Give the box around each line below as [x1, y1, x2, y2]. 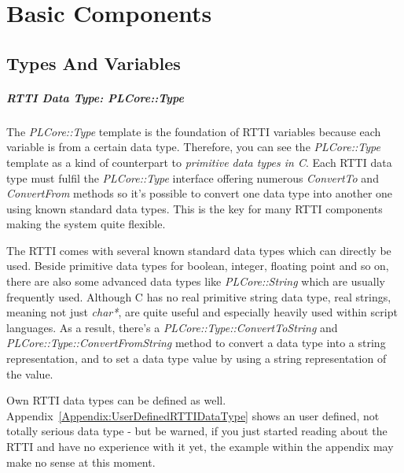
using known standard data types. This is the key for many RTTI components [6, 200, 383, 216]
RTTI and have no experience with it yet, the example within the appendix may [6, 438, 394, 454]
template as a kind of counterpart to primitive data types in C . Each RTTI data [6, 153, 392, 170]
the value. [6, 365, 53, 382]
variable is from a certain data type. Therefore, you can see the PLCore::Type [6, 139, 380, 155]
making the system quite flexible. [6, 216, 166, 232]
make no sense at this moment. [6, 453, 156, 470]
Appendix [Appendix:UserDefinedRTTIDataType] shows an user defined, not [6, 407, 380, 423]
